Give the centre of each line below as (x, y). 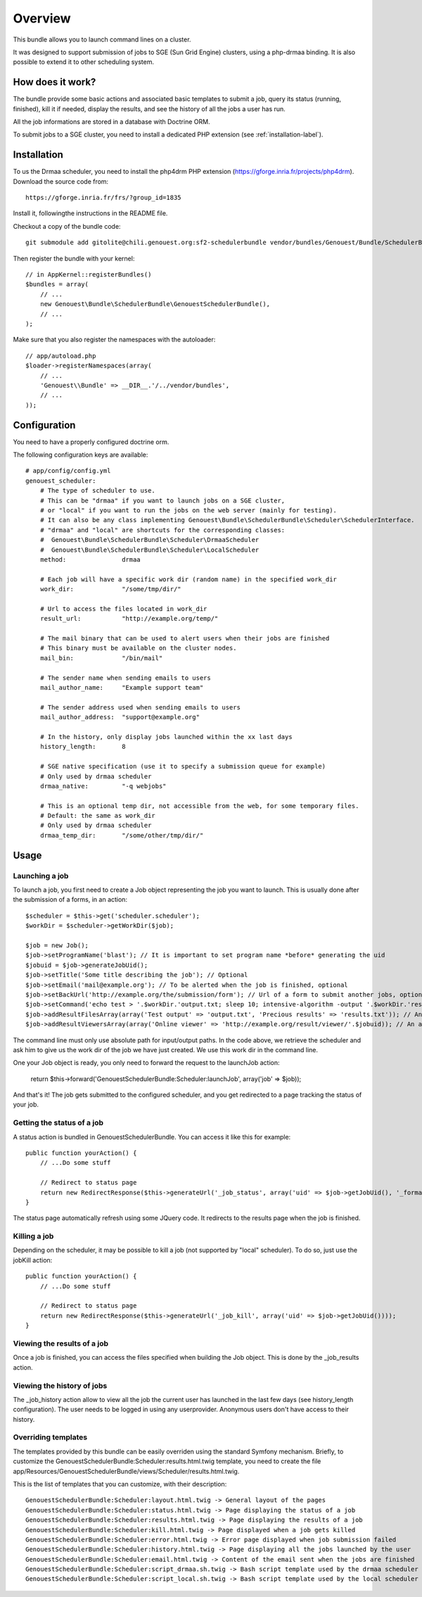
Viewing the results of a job (61, 1343)
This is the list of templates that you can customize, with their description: (120, 1484)
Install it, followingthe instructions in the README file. (90, 213)
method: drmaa (90, 559)
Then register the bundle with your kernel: (74, 258)
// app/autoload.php (61, 356)
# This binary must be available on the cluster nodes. (138, 648)
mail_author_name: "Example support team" (122, 688)
